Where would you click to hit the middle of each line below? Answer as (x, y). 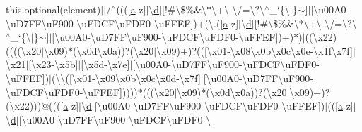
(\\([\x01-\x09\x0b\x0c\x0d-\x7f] (126, 78)
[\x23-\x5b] (53, 64)
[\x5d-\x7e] (105, 64)
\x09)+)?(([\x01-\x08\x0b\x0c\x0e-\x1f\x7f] (255, 50)
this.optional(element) (53, 9)
